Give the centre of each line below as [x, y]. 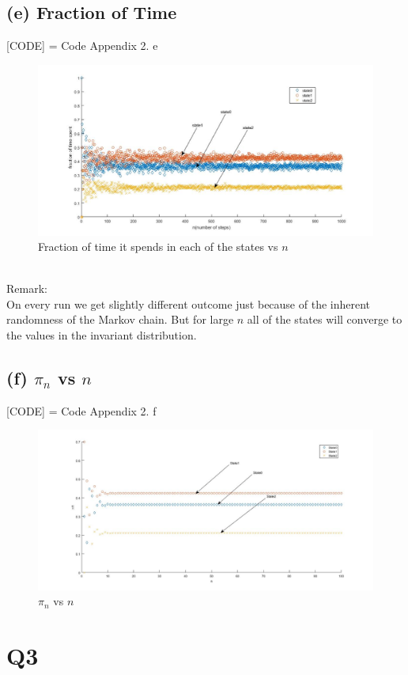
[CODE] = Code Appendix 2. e [82, 46]
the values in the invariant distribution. [102, 335]
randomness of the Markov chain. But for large [120, 319]
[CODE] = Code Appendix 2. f [81, 410]
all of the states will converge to [325, 319]
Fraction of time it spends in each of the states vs [158, 246]
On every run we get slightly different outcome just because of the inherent [189, 303]
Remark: [27, 288]
